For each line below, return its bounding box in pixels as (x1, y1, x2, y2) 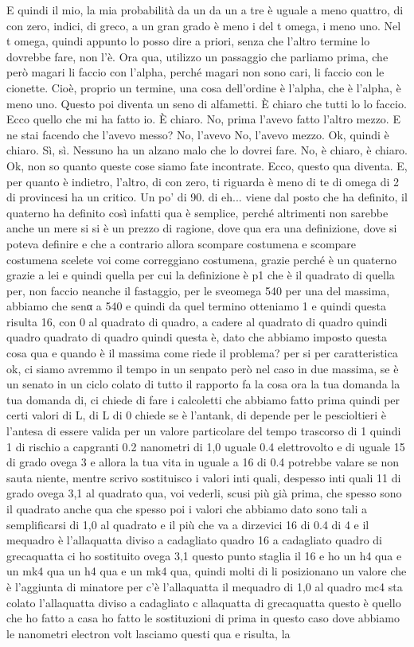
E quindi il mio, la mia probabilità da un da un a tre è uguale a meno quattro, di (6, 2, 404, 18)
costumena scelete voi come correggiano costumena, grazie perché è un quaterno (6, 251, 396, 267)
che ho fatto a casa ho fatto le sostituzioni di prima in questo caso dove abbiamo (6, 610, 400, 626)
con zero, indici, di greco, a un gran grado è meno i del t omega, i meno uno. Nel (6, 17, 401, 33)
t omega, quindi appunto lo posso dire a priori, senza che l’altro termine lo (6, 33, 370, 49)
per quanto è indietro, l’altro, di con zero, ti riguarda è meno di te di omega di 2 (6, 173, 399, 189)
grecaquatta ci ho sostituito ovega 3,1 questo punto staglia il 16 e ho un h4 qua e (6, 547, 402, 563)
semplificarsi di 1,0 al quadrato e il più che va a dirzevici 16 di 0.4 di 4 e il (6, 516, 369, 532)
